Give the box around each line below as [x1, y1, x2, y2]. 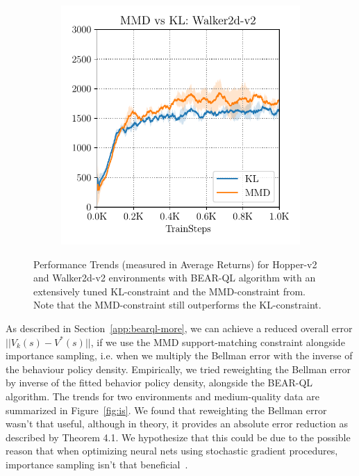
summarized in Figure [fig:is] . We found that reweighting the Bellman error [6, 402, 327, 417]
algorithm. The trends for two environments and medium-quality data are [6, 388, 319, 403]
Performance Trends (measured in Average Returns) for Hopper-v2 [33, 256, 317, 271]
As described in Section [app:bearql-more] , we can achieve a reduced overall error [6, 320, 353, 335]
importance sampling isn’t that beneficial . [6, 457, 188, 471]
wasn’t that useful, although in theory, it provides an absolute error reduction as [6, 416, 349, 431]
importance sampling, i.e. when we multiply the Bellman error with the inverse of [6, 348, 353, 363]
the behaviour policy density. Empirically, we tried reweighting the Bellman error [6, 361, 351, 376]
